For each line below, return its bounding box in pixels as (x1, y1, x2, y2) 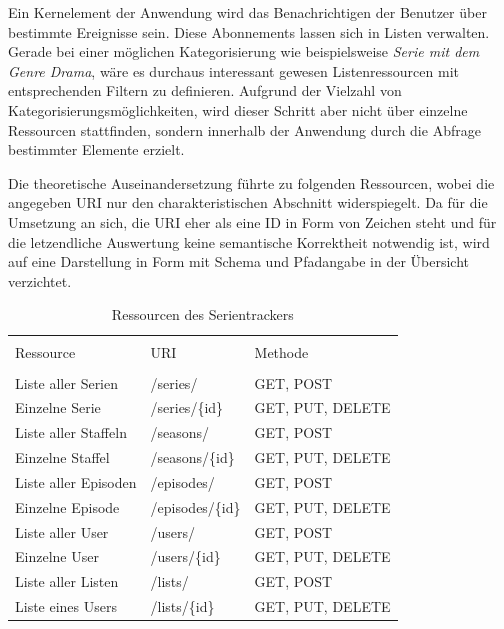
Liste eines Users (15, 596, 118, 617)
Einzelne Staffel (15, 447, 110, 468)
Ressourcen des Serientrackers (111, 304, 294, 325)
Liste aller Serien (15, 372, 119, 393)
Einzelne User (15, 546, 99, 567)
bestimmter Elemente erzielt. (8, 139, 185, 160)
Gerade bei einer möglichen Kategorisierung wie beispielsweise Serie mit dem (8, 41, 480, 62)
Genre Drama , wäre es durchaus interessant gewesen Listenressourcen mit (8, 60, 459, 81)
